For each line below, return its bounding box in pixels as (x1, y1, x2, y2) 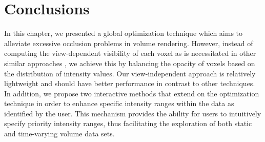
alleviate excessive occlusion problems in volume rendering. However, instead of (4, 37, 253, 48)
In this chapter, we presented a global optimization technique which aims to (4, 28, 243, 38)
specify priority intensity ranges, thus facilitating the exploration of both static (4, 118, 252, 129)
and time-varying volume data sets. (4, 128, 115, 139)
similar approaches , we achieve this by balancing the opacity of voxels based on (4, 57, 255, 68)
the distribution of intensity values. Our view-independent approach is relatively (4, 68, 256, 78)
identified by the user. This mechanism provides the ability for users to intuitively (4, 108, 261, 118)
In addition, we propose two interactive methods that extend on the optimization (4, 88, 259, 98)
